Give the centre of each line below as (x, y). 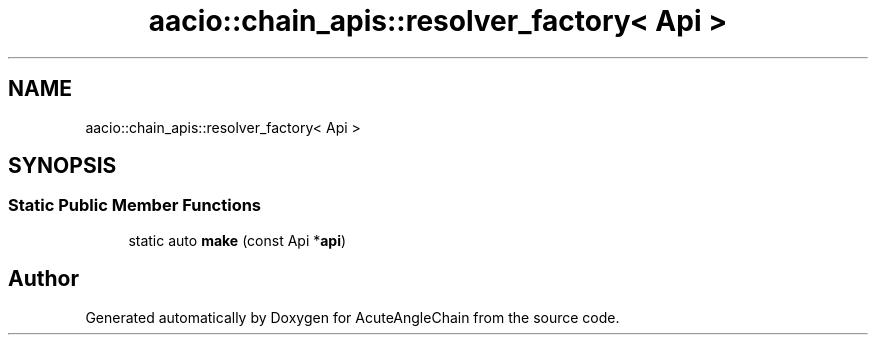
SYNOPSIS (62, 166)
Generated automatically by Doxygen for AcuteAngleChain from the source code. (352, 317)
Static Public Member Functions (135, 205)
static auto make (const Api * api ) (237, 240)
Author (43, 279)
